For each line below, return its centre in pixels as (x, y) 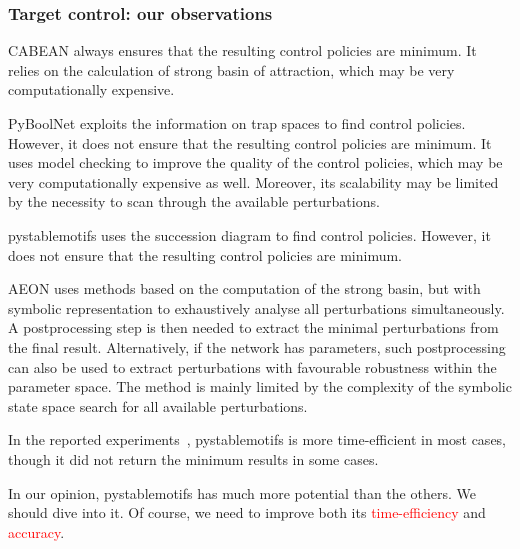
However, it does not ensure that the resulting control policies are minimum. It (250, 142)
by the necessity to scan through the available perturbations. (194, 201)
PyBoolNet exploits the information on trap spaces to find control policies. (237, 123)
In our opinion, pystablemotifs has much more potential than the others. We (242, 492)
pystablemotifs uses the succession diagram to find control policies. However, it (249, 234)
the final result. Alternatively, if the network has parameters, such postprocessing (257, 346)
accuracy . (36, 531)
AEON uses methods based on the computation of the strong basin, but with (244, 288)
